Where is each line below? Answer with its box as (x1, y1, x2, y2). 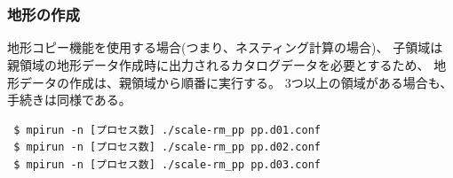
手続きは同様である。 (7, 90, 131, 109)
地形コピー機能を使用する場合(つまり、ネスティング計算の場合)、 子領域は (7, 38, 443, 57)
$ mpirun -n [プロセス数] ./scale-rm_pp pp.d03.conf (13, 158, 321, 171)
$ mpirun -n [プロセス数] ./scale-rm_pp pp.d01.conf (13, 123, 321, 136)
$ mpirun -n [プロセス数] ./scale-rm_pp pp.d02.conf (13, 141, 321, 154)
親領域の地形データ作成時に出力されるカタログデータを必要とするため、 (7, 56, 430, 74)
